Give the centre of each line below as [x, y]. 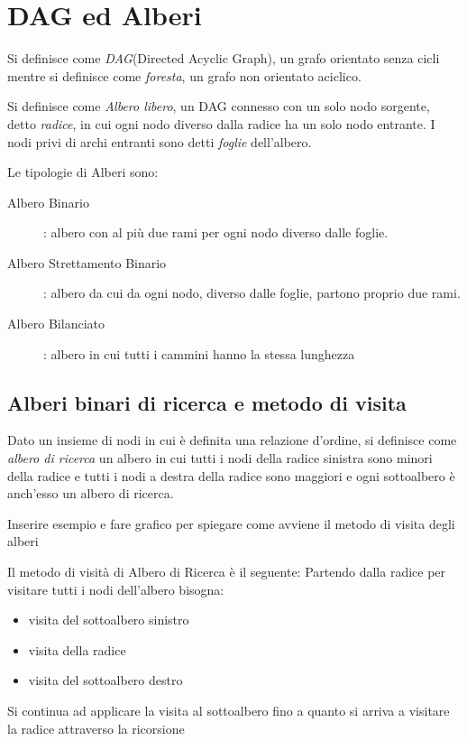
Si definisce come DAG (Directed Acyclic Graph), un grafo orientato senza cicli [224, 58]
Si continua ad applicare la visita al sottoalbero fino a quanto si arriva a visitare [229, 710]
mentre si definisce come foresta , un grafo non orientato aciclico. [184, 75]
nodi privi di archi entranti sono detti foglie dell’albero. [160, 141]
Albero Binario [48, 202]
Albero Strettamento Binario [87, 262]
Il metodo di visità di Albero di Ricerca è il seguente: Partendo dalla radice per [227, 572]
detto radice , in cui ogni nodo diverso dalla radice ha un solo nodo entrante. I [221, 123]
